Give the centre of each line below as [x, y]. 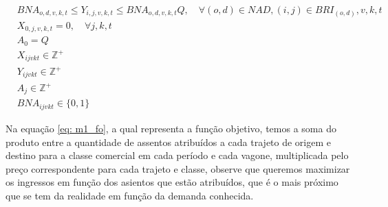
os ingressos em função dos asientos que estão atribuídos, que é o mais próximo [172, 182]
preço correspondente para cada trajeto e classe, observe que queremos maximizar [178, 168]
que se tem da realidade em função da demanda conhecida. [130, 195]
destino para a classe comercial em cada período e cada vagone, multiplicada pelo [177, 155]
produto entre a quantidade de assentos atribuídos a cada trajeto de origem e [169, 142]
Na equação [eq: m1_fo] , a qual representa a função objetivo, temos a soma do [171, 128]
